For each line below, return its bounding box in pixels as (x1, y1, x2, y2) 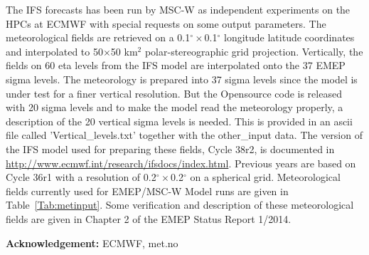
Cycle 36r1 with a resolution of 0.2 (6, 170, 156, 184)
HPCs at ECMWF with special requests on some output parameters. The (6, 16, 326, 31)
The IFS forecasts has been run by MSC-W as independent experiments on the (6, 2, 351, 16)
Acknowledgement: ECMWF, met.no (6, 235, 178, 250)
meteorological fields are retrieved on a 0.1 (6, 30, 191, 45)
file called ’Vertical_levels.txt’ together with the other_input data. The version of (6, 127, 363, 142)
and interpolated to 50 (6, 43, 103, 58)
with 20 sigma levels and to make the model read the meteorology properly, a (6, 100, 343, 115)
